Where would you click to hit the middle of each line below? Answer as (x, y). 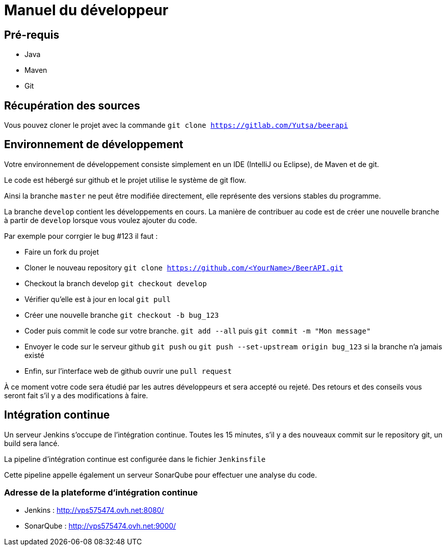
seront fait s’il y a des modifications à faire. (76, 395)
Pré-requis (32, 35)
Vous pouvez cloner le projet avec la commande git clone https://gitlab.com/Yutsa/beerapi (176, 125)
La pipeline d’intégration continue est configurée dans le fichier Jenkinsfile (135, 459)
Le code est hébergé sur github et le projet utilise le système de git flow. (125, 180)
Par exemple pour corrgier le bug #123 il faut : (81, 236)
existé (34, 355)
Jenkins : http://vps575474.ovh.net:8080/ (94, 510)
